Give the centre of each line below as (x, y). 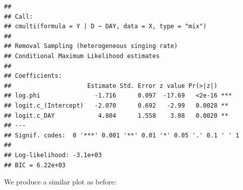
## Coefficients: (33, 76)
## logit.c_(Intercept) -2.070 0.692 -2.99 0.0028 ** (116, 105)
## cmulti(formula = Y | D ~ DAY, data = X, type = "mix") (105, 27)
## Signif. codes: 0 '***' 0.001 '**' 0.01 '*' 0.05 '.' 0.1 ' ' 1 (122, 135)
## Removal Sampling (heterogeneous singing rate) (91, 46)
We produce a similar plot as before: (60, 182)
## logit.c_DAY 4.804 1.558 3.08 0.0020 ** (116, 115)
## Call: (19, 16)
